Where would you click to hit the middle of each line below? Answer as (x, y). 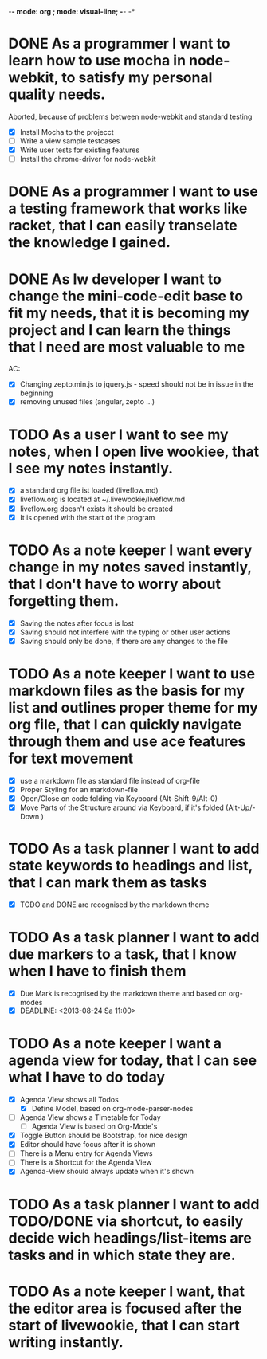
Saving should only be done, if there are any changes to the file (124, 641)
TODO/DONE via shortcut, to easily (126, 1221)
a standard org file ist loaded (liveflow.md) (89, 490)
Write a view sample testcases (70, 141)
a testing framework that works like (128, 208)
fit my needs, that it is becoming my (129, 313)
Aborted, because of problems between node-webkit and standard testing (130, 116)
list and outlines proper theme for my (133, 707)
